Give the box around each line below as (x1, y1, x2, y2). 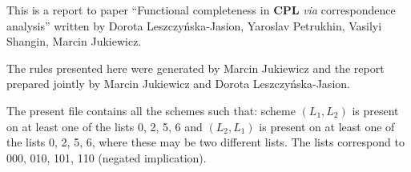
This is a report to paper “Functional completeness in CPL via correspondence (6, 2, 396, 18)
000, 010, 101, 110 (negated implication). (6, 149, 207, 166)
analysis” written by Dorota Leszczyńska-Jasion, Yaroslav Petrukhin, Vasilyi (6, 17, 382, 34)
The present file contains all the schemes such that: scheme (6, 102, 296, 118)
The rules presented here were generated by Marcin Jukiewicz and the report (6, 59, 385, 76)
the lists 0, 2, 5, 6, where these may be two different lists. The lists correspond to (6, 134, 405, 150)
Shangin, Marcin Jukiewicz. (6, 33, 142, 50)
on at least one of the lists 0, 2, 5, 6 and (6, 118, 203, 134)
